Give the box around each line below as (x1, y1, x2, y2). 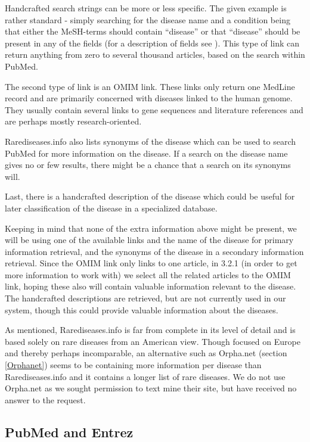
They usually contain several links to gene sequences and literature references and (5, 103, 303, 116)
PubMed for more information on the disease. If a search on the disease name (5, 147, 288, 159)
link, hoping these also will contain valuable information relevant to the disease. (5, 280, 296, 292)
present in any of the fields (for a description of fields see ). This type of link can (5, 36, 300, 49)
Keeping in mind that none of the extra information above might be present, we (5, 222, 297, 234)
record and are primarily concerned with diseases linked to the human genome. (5, 92, 293, 104)
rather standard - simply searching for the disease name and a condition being (5, 13, 290, 26)
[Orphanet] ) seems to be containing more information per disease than (5, 359, 262, 371)
